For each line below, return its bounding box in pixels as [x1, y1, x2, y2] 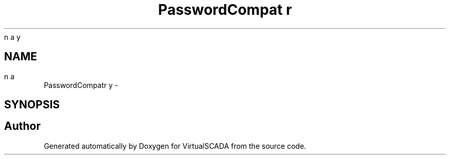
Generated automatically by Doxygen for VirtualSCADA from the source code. [44, 141, 306, 150]
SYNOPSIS [4, 98, 60, 111]
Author [4, 120, 41, 133]
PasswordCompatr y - [44, 80, 118, 89]
